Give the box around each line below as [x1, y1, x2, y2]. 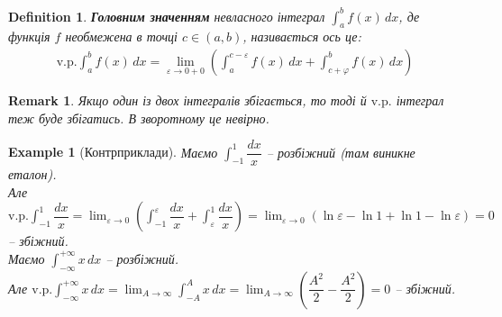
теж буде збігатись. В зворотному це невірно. [8, 108, 269, 127]
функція [8, 27, 50, 46]
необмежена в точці [65, 27, 178, 46]
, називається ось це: [242, 27, 361, 46]
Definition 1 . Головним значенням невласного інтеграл [8, 6, 325, 25]
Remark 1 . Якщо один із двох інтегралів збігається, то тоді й [8, 90, 367, 109]
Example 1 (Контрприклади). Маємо [8, 142, 218, 161]
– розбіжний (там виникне [266, 142, 415, 161]
